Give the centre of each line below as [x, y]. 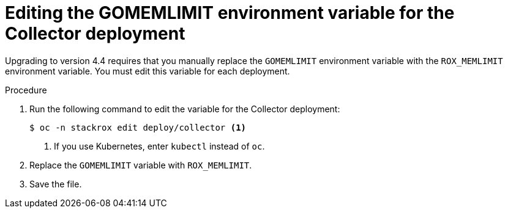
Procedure [26, 90]
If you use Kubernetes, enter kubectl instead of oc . [159, 146]
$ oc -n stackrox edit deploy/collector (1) [138, 127]
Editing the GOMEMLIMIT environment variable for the [230, 13]
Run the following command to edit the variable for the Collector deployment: [185, 109]
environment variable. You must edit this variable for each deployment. [148, 71]
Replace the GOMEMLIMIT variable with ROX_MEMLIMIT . [141, 165]
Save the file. [56, 184]
